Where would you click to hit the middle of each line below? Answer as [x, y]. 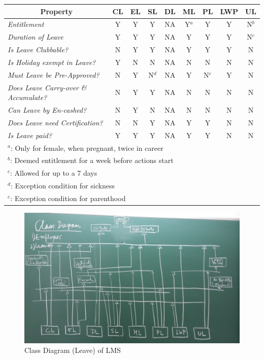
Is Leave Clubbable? [38, 50]
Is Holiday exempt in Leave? [52, 62]
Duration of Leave [36, 37]
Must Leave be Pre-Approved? [54, 74]
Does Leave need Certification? [55, 122]
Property [56, 11]
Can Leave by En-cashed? [47, 110]
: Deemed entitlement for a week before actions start [92, 160]
